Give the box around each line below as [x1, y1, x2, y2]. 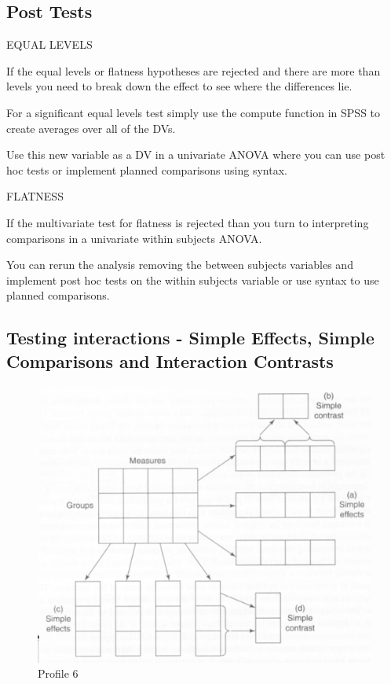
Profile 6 [38, 665, 79, 682]
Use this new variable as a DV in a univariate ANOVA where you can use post [6, 146, 386, 163]
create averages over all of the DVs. [6, 120, 176, 136]
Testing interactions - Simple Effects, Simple [6, 325, 375, 350]
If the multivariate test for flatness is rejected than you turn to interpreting [6, 214, 369, 230]
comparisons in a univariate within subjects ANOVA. [6, 230, 262, 246]
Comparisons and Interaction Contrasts [6, 348, 334, 373]
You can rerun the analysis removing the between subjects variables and [6, 256, 353, 273]
